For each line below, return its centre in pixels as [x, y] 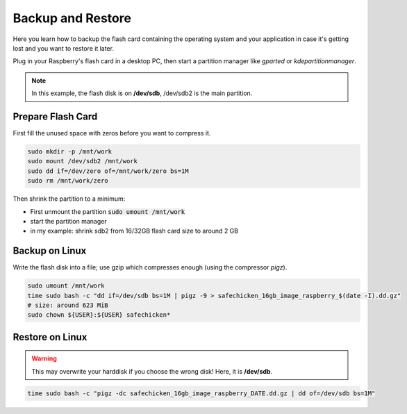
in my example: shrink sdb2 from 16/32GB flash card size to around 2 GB [134, 231]
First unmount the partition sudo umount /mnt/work [108, 211]
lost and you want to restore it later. [64, 48]
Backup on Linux [50, 251]
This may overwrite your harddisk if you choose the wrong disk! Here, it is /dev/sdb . [152, 371]
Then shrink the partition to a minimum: [69, 199]
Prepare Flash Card [55, 116]
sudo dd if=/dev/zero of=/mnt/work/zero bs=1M [108, 171]
